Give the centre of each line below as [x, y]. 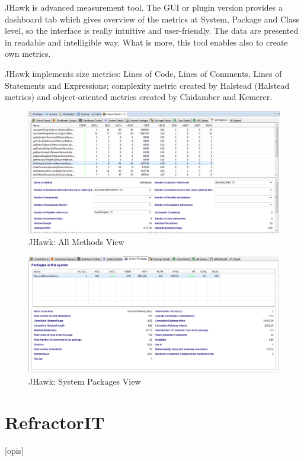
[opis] [14, 450]
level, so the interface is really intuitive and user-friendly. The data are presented [152, 30]
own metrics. [28, 54]
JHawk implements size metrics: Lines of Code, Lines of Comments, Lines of [143, 73]
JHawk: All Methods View [76, 242]
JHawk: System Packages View [85, 381]
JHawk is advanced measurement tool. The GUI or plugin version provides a [144, 7]
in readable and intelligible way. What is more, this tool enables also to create [146, 42]
